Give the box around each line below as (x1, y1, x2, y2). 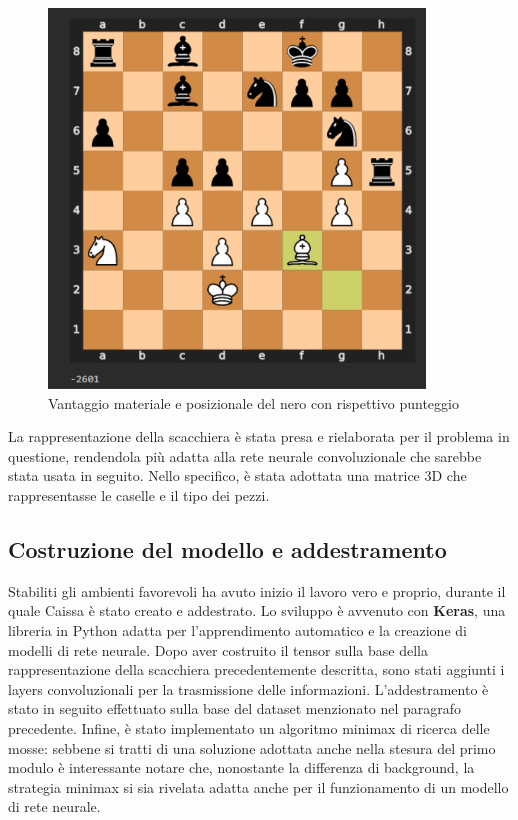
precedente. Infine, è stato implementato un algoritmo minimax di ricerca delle (8, 717, 490, 738)
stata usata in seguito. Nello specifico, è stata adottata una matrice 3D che (8, 465, 467, 486)
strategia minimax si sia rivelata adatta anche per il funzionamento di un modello (8, 776, 509, 797)
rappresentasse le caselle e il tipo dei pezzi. (8, 485, 270, 506)
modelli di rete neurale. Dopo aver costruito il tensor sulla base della (8, 639, 428, 660)
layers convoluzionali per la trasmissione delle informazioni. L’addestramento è (8, 678, 489, 699)
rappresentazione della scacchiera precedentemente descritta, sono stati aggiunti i (8, 659, 505, 680)
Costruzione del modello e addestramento (8, 534, 447, 565)
